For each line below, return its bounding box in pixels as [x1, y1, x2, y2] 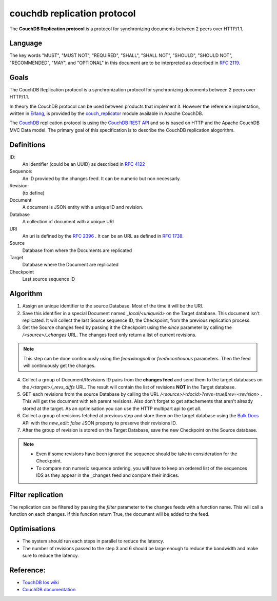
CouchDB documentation [22, 587, 76, 593]
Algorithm [9, 289, 43, 298]
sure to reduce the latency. [22, 552, 79, 558]
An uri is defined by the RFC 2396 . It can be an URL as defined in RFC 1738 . [22, 232, 184, 239]
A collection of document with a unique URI [22, 219, 114, 225]
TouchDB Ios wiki [22, 579, 59, 585]
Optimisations [9, 525, 56, 533]
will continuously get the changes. [23, 362, 96, 369]
